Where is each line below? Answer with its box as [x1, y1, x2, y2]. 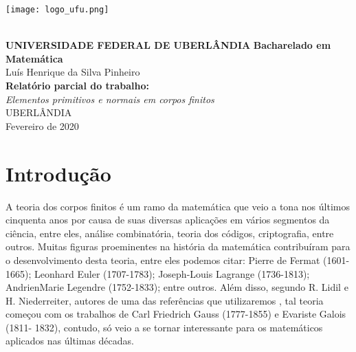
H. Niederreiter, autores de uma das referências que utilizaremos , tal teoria [5, 293, 324, 307]
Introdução [5, 159, 111, 187]
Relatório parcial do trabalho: [5, 78, 150, 93]
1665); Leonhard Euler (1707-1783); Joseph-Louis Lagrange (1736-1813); [5, 266, 310, 280]
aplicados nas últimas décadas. [5, 333, 134, 348]
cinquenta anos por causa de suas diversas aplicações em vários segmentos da [5, 212, 330, 227]
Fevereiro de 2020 [5, 118, 79, 133]
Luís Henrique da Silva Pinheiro [5, 65, 140, 79]
